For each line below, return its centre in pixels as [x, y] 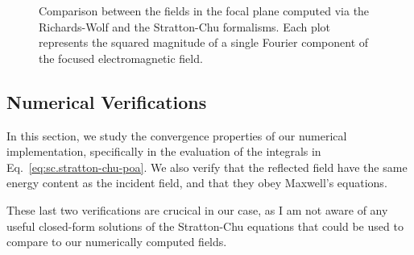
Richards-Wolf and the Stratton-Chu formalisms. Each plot [185, 26]
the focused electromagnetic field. [121, 58]
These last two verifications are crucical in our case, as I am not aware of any [197, 209]
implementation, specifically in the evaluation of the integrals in [164, 151]
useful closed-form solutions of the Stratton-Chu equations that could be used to [205, 226]
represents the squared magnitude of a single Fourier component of [204, 42]
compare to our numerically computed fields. [117, 242]
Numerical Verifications [107, 101]
